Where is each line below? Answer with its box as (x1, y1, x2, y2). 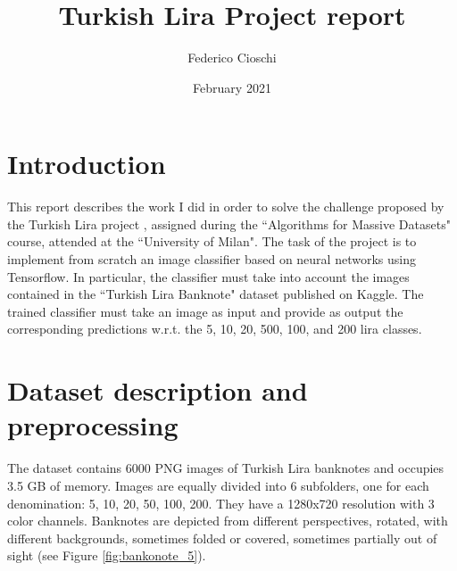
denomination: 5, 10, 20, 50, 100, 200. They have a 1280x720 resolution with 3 (7, 493, 435, 512)
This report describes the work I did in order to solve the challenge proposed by (7, 197, 445, 216)
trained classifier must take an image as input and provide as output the (7, 302, 403, 320)
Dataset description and (7, 372, 308, 409)
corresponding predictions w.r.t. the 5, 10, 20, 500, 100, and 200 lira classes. (7, 319, 422, 338)
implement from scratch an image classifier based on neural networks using (7, 250, 416, 269)
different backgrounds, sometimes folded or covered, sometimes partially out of (7, 528, 437, 547)
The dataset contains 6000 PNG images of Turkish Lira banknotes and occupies (7, 459, 445, 477)
